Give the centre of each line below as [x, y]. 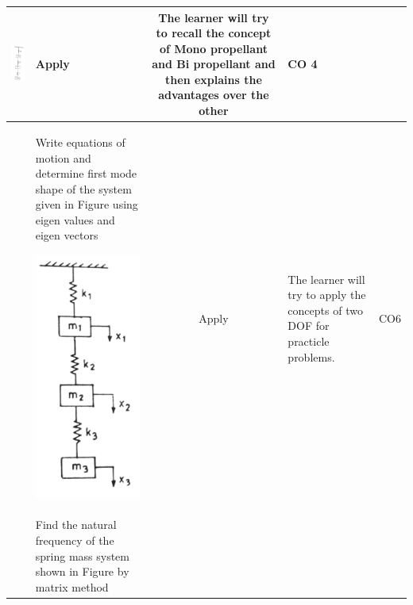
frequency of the [75, 540]
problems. [311, 356]
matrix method [72, 586]
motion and [63, 157]
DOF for [309, 325]
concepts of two [325, 310]
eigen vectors [67, 235]
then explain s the [214, 79]
